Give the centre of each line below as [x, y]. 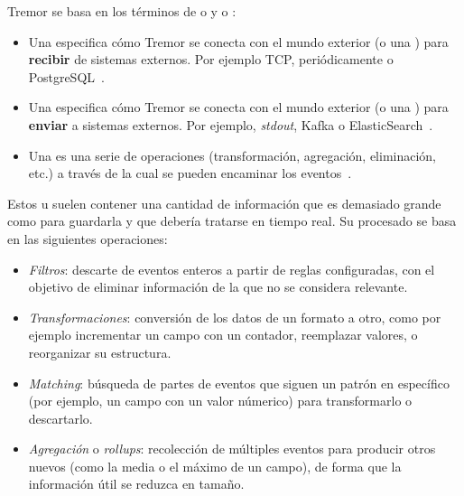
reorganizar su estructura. [100, 352]
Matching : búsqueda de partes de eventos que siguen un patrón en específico [239, 383]
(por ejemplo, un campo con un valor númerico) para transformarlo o [220, 401]
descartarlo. [60, 418]
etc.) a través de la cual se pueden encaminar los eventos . [190, 173]
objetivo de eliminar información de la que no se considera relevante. [218, 287]
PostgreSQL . [66, 76]
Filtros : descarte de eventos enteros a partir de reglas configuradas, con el [232, 269]
